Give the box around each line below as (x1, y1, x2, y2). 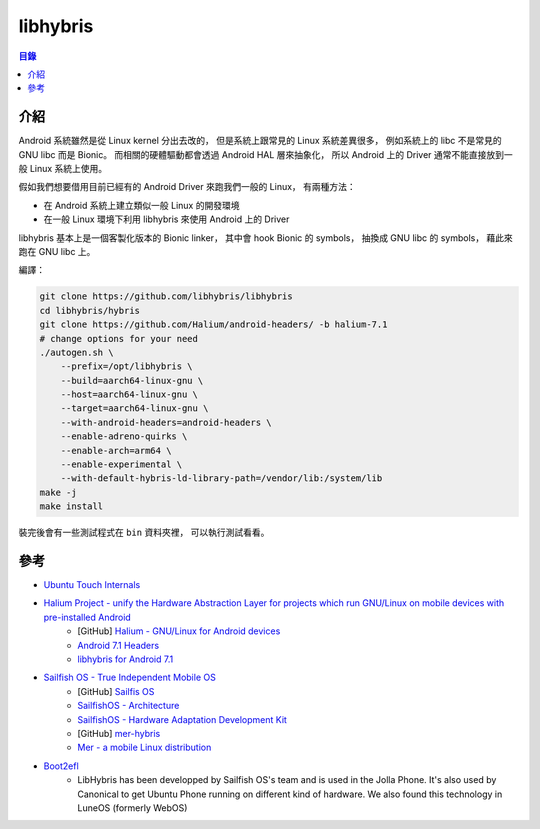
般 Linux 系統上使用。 (18, 163, 108, 175)
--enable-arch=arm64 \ (60, 445, 172, 456)
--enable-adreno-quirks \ (60, 431, 188, 442)
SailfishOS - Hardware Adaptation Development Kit (77, 713, 287, 725)
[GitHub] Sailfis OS (77, 685, 155, 697)
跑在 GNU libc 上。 (18, 245, 96, 257)
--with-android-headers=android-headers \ (60, 416, 272, 428)
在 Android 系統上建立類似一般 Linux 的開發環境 (43, 199, 240, 211)
